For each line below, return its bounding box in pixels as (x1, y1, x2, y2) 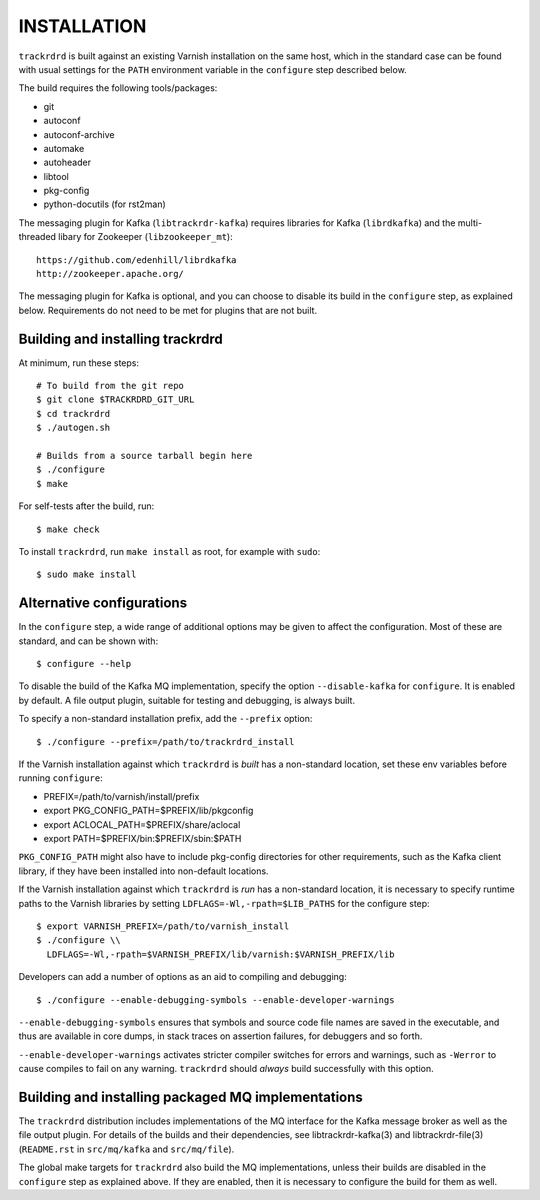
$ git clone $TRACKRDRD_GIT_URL (36, 394, 195, 405)
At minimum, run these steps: (18, 356, 140, 369)
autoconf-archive (43, 128, 115, 140)
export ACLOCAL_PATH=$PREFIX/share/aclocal (43, 818, 241, 830)
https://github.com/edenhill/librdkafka (36, 254, 237, 265)
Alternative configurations (18, 595, 188, 612)
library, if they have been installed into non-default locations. (18, 865, 269, 877)
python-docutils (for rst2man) (43, 198, 167, 210)
